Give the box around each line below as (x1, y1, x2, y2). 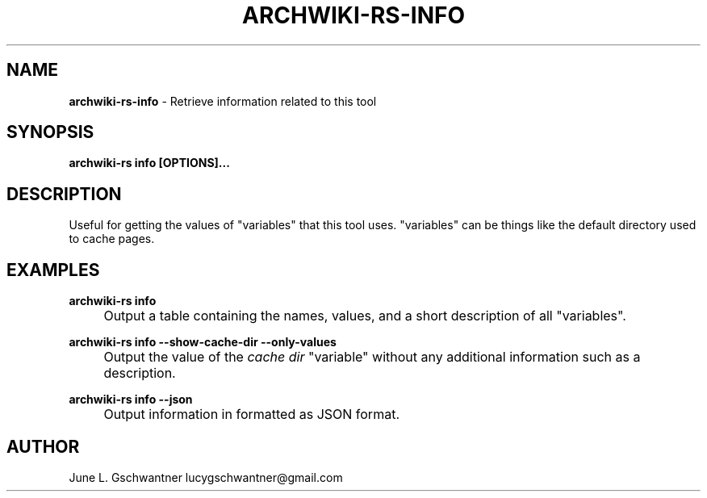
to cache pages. (69, 232, 155, 246)
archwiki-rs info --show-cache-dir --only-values (69, 335, 337, 349)
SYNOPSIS (6, 122, 94, 143)
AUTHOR (6, 436, 80, 457)
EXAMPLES (6, 259, 100, 280)
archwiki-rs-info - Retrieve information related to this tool (69, 94, 377, 108)
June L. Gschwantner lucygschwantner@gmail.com (69, 470, 343, 484)
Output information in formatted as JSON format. (103, 406, 400, 423)
